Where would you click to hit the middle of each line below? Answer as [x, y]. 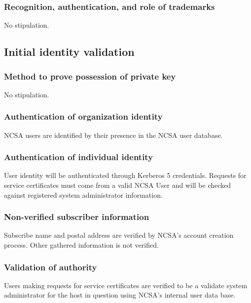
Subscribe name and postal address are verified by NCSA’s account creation [119, 235]
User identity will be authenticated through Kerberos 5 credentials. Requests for [125, 175]
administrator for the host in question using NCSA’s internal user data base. [120, 295]
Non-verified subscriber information [77, 217]
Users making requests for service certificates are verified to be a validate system [126, 285]
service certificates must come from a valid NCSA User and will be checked [118, 185]
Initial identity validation [69, 52]
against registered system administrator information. [83, 195]
